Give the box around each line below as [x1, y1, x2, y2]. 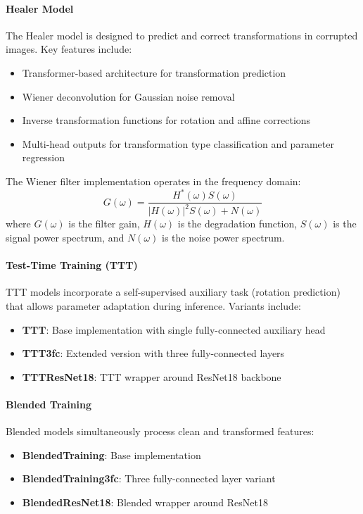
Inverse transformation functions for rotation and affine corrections [22, 113, 311, 127]
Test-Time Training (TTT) [6, 258, 138, 272]
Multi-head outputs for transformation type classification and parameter [22, 136, 334, 151]
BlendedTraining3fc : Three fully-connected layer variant [22, 471, 276, 486]
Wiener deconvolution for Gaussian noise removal [22, 89, 235, 104]
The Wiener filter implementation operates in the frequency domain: [6, 173, 301, 188]
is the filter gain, [68, 216, 140, 231]
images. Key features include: [6, 42, 132, 56]
